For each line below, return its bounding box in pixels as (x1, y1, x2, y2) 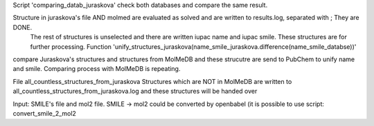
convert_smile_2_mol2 (12, 109, 76, 117)
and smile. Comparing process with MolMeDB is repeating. (12, 65, 181, 73)
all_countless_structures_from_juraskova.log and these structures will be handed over (12, 87, 258, 96)
